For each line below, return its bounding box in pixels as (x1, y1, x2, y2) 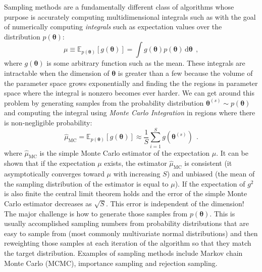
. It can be (216, 147, 249, 158)
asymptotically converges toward (4, 168, 104, 179)
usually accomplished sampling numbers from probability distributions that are (4, 218, 249, 229)
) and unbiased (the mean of (167, 168, 255, 179)
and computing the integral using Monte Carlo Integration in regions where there (4, 107, 255, 118)
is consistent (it (184, 158, 232, 168)
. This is (209, 208, 235, 218)
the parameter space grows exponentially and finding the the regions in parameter (4, 77, 258, 88)
